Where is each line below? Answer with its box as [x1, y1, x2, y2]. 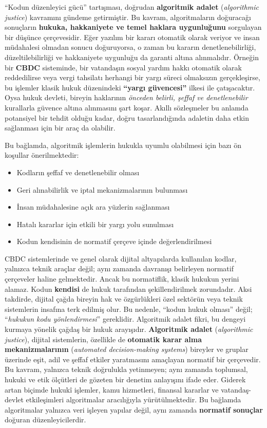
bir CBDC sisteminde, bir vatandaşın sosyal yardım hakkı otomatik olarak [5, 62, 242, 72]
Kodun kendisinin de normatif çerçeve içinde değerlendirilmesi [16, 236, 212, 247]
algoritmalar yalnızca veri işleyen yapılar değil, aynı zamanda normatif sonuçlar [5, 404, 263, 415]
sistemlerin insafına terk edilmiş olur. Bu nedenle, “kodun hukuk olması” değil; [5, 303, 253, 314]
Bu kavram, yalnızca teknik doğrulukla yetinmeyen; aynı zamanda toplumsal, [5, 364, 248, 375]
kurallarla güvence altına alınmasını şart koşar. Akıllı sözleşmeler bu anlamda [5, 102, 249, 113]
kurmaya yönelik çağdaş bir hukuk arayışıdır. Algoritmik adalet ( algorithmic [5, 324, 253, 334]
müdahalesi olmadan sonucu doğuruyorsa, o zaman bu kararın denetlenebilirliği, [5, 42, 256, 52]
